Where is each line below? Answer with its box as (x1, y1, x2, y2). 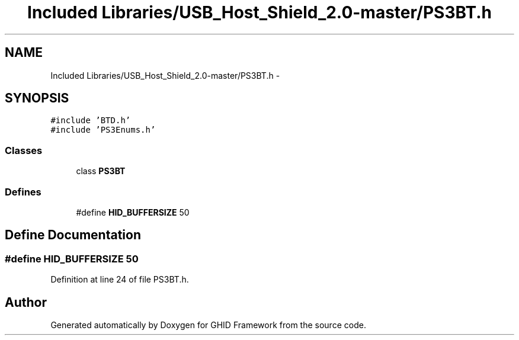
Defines (5, 185, 41, 198)
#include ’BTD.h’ (50, 116, 131, 126)
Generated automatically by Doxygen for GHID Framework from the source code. (50, 320, 366, 330)
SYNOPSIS (5, 91, 69, 106)
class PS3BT (76, 166, 126, 177)
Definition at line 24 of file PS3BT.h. (50, 274, 189, 285)
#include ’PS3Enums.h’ (50, 125, 156, 135)
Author (5, 294, 47, 310)
